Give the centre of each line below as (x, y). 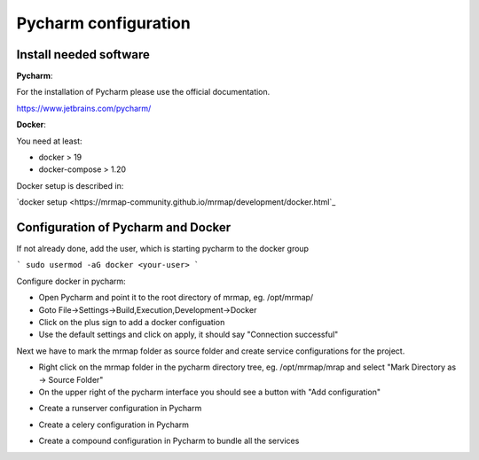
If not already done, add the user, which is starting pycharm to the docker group (163, 249)
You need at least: (50, 141)
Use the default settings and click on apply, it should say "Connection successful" (188, 335)
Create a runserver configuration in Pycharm (120, 409)
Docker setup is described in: (70, 185)
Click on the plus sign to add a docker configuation (132, 323)
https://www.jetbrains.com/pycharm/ (84, 108)
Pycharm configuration (103, 23)
